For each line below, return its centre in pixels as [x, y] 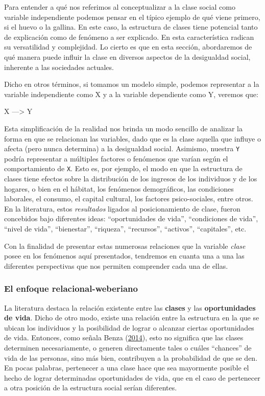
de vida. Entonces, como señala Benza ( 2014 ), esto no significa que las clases [124, 337]
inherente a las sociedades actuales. [59, 67]
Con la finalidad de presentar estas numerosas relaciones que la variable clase [125, 246]
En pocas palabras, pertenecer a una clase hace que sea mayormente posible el [127, 368]
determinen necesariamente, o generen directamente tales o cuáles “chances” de [128, 347]
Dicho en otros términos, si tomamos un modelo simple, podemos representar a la [132, 84]
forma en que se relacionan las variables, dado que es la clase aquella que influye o [132, 138]
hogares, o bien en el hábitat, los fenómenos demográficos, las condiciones [119, 188]
